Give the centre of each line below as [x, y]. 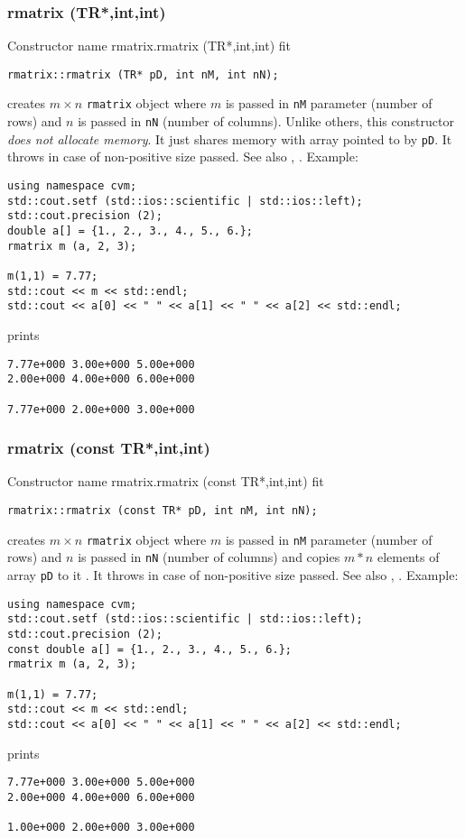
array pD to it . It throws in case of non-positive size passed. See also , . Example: [233, 574]
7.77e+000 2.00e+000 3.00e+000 [101, 409]
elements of [408, 557]
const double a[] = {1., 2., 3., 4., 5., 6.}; [149, 649]
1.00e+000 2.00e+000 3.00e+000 [101, 828]
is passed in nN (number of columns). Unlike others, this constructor [266, 121]
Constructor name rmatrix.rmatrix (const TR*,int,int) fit [166, 481]
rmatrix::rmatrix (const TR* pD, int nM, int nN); [163, 510]
